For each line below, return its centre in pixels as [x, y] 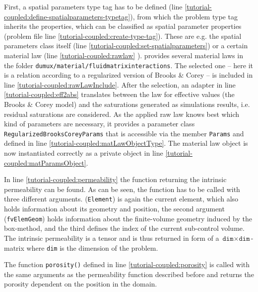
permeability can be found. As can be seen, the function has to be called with [122, 189]
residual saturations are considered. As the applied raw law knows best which [122, 114]
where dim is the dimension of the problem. [92, 247]
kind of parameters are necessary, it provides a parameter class [99, 124]
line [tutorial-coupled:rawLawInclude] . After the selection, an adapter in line [120, 84]
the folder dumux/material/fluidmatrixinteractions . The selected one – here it [129, 65]
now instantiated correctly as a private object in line [84, 153]
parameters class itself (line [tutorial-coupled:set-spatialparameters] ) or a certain [126, 46]
